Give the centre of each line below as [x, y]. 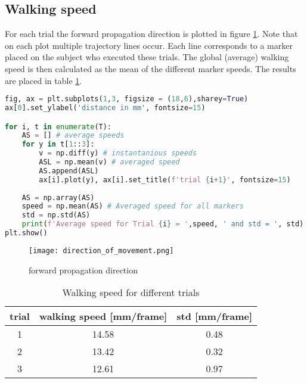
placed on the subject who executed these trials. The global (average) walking [147, 57]
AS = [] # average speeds [73, 136]
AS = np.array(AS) [58, 197]
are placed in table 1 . [44, 80]
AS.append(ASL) [69, 171]
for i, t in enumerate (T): [58, 127]
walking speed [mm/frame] [103, 316]
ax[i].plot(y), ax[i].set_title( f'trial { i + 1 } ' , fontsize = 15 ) [165, 180]
